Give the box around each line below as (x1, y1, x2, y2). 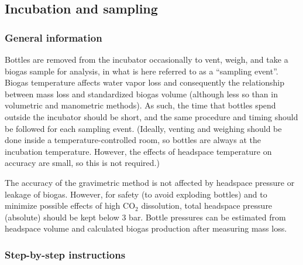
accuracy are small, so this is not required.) (5, 157, 160, 169)
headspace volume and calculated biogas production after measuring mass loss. (5, 222, 287, 235)
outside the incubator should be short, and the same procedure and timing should (5, 110, 298, 123)
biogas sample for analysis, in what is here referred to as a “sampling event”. (5, 64, 278, 77)
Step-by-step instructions (5, 247, 126, 261)
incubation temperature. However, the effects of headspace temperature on (5, 145, 272, 157)
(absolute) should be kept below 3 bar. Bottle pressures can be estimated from (5, 210, 286, 223)
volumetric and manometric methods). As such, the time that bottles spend (5, 99, 276, 111)
